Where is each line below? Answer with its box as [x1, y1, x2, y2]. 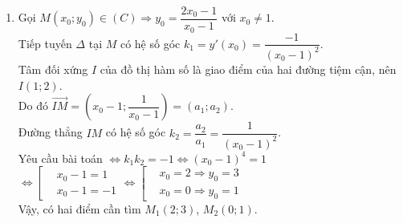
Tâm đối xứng [18, 60, 88, 77]
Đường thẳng [18, 124, 83, 140]
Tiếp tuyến [18, 34, 72, 51]
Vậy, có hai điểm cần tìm [18, 200, 141, 217]
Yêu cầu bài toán [18, 149, 103, 166]
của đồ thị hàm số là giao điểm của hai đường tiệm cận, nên [100, 60, 397, 77]
